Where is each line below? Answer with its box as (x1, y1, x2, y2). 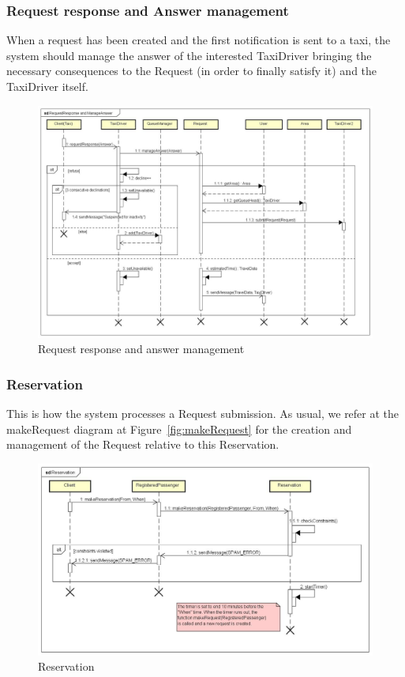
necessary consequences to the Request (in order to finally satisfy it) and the (6, 62, 377, 79)
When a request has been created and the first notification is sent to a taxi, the (6, 32, 391, 48)
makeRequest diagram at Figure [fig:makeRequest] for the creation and (6, 420, 352, 437)
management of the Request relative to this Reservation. (6, 436, 279, 453)
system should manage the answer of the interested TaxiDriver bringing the (6, 47, 372, 63)
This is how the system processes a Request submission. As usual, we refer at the (6, 404, 399, 421)
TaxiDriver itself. (6, 78, 88, 94)
